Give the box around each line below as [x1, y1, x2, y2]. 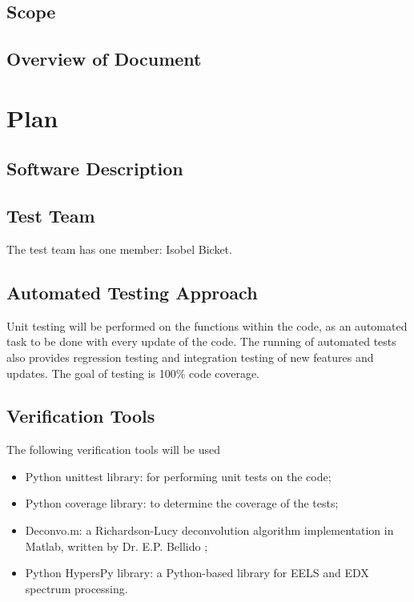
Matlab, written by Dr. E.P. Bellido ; [25, 537, 208, 554]
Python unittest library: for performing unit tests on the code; [25, 468, 332, 484]
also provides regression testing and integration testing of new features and [6, 348, 374, 365]
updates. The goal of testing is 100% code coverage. [6, 364, 260, 381]
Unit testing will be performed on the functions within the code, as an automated [6, 317, 408, 334]
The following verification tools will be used [6, 441, 220, 458]
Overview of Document [6, 46, 202, 71]
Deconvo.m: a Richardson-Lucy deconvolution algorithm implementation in [25, 522, 394, 539]
